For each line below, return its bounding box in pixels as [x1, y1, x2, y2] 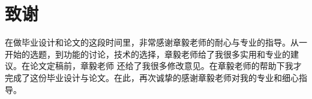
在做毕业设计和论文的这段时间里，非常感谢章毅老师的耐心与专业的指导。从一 [5, 36, 307, 49]
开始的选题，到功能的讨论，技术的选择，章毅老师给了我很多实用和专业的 [5, 47, 290, 60]
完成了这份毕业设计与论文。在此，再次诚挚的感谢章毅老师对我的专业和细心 [5, 71, 299, 83]
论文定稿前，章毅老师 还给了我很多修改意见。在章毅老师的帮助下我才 [29, 59, 302, 72]
